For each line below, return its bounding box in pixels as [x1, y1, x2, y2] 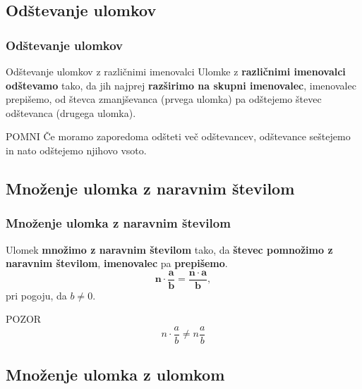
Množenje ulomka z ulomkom [6, 364, 225, 385]
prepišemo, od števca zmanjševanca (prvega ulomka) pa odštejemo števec [6, 92, 322, 106]
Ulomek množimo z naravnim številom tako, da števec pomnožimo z [6, 242, 333, 257]
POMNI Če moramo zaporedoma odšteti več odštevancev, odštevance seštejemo [6, 129, 351, 144]
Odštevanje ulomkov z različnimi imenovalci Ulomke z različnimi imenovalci [6, 64, 346, 78]
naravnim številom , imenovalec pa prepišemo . [6, 256, 228, 271]
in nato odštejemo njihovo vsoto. [6, 142, 147, 157]
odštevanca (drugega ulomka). [6, 105, 136, 120]
